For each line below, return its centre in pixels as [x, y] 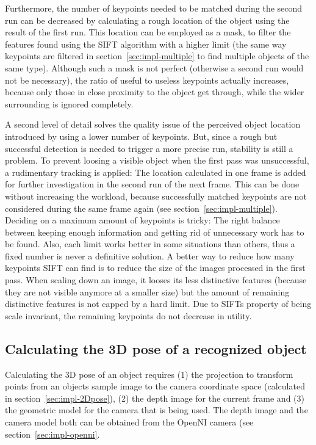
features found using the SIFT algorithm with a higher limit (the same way [146, 44]
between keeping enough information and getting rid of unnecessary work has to [155, 232]
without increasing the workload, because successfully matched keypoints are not [156, 196]
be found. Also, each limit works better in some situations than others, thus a [150, 244]
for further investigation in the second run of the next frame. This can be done [152, 184]
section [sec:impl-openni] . [52, 434]
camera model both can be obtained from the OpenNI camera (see [129, 422]
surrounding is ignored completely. [69, 103]
